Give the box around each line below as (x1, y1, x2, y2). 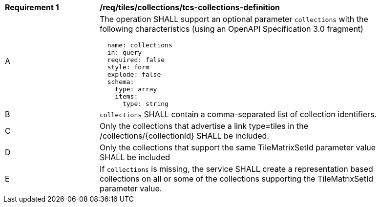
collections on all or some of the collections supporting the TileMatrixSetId (100, 174, 373, 184)
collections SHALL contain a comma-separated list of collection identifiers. (100, 109, 377, 119)
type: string (122, 100, 169, 107)
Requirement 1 (5, 2, 59, 12)
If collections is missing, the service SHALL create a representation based (100, 164, 373, 174)
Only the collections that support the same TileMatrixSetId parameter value (100, 143, 376, 152)
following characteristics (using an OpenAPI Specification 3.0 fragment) (100, 24, 363, 34)
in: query (107, 49, 142, 56)
